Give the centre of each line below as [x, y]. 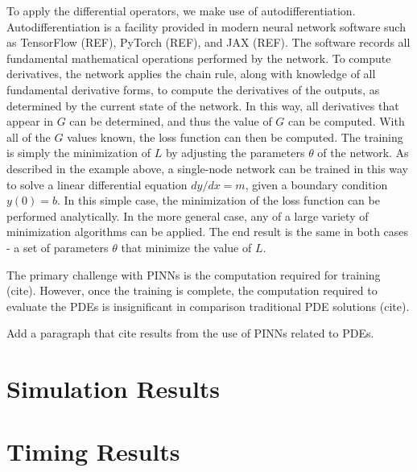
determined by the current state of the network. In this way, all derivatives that [203, 105]
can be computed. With [347, 121]
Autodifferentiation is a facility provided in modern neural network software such [206, 26]
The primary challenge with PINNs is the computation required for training [194, 274]
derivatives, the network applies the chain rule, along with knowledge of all [191, 74]
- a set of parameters [58, 247]
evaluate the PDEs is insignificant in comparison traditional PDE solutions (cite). [208, 306]
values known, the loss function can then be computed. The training [235, 137]
